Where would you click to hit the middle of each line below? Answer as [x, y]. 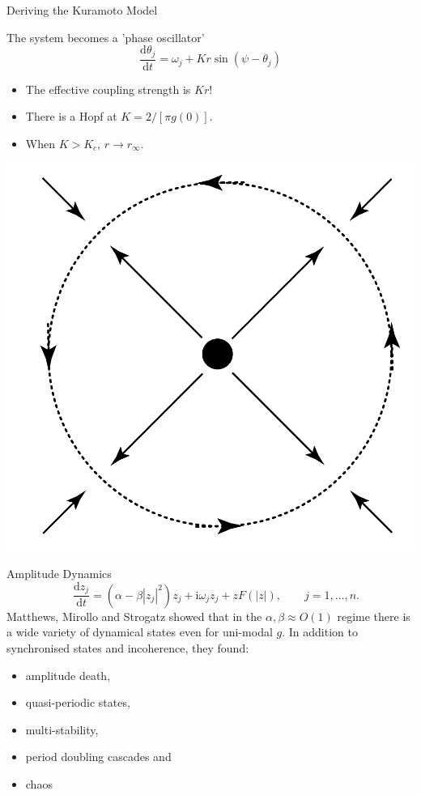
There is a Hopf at [71, 116]
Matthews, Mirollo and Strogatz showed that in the [134, 616]
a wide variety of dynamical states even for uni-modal [140, 632]
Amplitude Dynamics [59, 574]
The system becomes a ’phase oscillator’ [106, 37]
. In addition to [320, 632]
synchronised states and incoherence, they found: [128, 648]
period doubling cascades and [98, 757]
